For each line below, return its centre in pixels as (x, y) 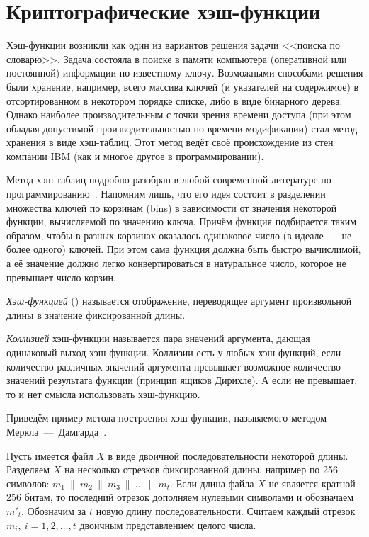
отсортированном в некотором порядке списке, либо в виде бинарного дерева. (175, 100)
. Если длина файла (212, 483)
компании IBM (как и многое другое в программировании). (135, 156)
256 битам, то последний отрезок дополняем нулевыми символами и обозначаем (180, 497)
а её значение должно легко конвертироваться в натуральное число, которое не (176, 263)
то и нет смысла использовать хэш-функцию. (103, 394)
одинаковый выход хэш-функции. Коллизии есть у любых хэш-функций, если (174, 352)
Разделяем (28, 469)
